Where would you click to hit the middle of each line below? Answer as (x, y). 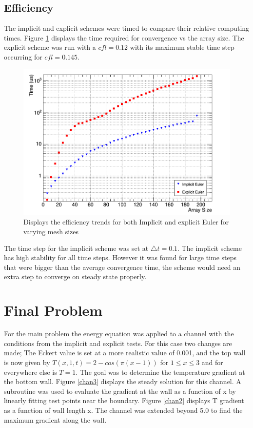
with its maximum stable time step (182, 47)
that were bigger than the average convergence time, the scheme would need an (122, 267)
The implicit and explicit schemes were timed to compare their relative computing (127, 28)
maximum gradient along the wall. (55, 419)
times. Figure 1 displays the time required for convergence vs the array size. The (124, 37)
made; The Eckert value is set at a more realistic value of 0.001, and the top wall (125, 353)
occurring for (23, 56)
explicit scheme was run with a (50, 47)
